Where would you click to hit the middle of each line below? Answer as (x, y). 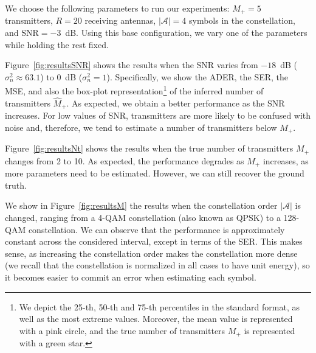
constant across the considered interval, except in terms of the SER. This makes (154, 241)
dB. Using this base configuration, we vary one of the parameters (186, 33)
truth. (16, 185)
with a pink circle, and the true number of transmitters (122, 330)
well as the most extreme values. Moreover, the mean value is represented (156, 319)
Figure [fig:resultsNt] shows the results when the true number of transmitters (149, 148)
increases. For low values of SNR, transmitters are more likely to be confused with (158, 115)
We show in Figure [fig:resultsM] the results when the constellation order (141, 205)
